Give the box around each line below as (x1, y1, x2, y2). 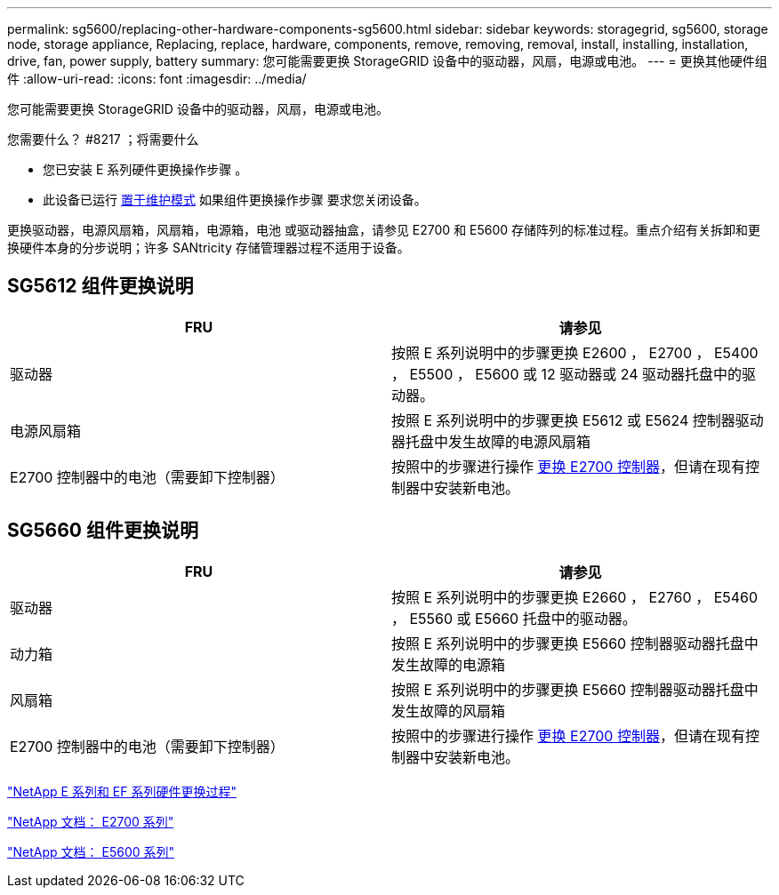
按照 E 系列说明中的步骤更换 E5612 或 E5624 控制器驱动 (391, 411, 764, 429)
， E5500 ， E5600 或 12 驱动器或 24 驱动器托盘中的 (391, 364, 743, 383)
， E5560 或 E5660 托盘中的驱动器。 (391, 609, 637, 627)
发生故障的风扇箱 (391, 701, 506, 720)
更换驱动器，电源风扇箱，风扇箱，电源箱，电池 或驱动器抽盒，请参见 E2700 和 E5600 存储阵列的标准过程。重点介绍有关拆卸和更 (7, 222, 761, 237)
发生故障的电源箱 (391, 655, 506, 674)
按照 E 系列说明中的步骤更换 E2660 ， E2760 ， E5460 (391, 587, 759, 606)
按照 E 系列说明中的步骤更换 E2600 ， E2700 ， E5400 (391, 343, 759, 362)
